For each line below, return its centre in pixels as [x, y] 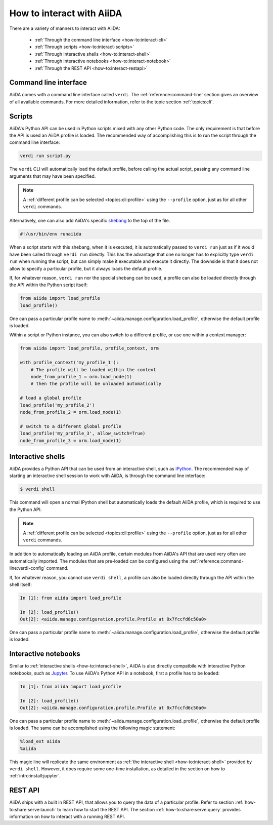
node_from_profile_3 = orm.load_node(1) [71, 440]
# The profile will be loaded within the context [93, 369]
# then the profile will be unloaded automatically [96, 384]
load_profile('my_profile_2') [57, 405]
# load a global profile [51, 398]
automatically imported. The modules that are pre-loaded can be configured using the [99, 561]
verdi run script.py [45, 156]
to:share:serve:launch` [33, 809]
